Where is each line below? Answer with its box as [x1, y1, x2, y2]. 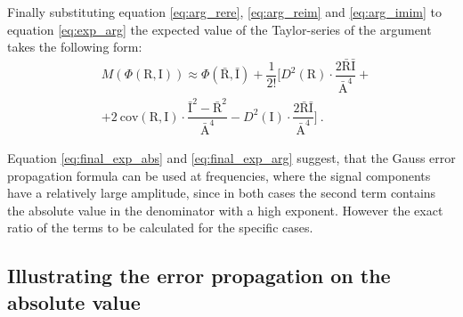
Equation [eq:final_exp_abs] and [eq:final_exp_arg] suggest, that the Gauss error [7, 149, 456, 167]
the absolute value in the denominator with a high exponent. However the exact [7, 200, 443, 219]
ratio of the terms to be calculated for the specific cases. [7, 218, 313, 237]
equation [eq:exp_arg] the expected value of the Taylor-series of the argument [7, 20, 432, 38]
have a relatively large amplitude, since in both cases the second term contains [7, 183, 436, 202]
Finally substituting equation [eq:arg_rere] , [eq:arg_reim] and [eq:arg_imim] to [7, 3, 442, 20]
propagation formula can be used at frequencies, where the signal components [7, 166, 431, 184]
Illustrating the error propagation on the [7, 262, 391, 289]
